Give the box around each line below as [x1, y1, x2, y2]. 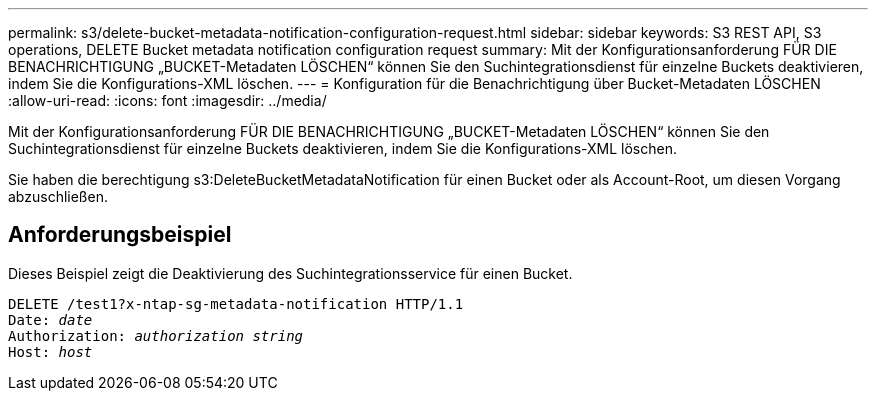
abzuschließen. [8, 188, 108, 205]
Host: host [8, 343, 93, 360]
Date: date [8, 311, 93, 328]
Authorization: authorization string [8, 327, 304, 344]
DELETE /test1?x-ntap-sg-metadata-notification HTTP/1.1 [8, 295, 464, 312]
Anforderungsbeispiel [8, 222, 232, 248]
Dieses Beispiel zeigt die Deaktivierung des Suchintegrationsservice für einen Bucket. [8, 264, 573, 282]
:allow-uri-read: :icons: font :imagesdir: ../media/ [8, 92, 327, 109]
